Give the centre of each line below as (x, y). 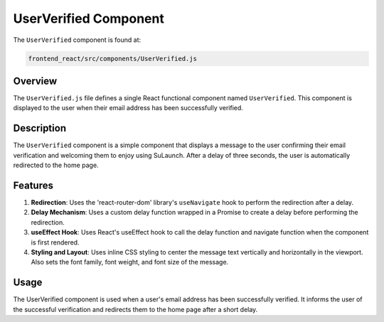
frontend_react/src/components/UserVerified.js (112, 58)
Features (33, 185)
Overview (35, 81)
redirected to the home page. (56, 165)
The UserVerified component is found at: (77, 40)
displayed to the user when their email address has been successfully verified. (128, 108)
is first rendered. (55, 242)
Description (40, 128)
